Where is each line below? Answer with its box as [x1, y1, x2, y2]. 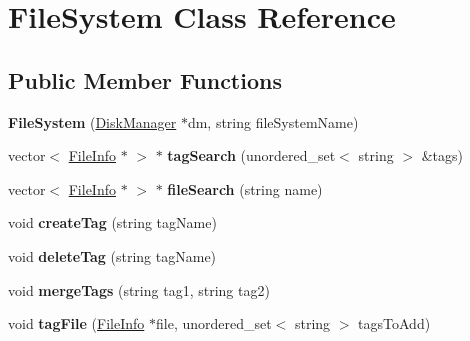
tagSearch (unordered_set [167, 145, 336, 166]
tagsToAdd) [358, 313, 431, 334]
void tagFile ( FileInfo [8, 313, 145, 334]
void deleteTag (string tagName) [8, 245, 217, 266]
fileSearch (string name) [167, 178, 323, 199]
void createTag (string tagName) [8, 212, 217, 233]
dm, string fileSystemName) [187, 111, 359, 132]
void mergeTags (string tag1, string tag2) [8, 279, 270, 300]
